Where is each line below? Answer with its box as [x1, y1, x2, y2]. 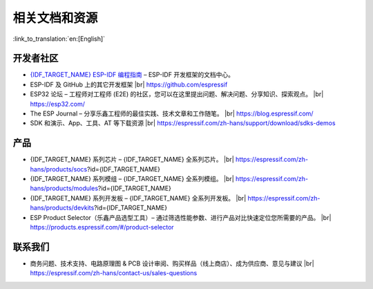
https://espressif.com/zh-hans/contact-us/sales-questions [30, 269, 198, 277]
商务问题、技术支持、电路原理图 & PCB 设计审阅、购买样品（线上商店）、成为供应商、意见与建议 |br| [30, 259, 314, 268]
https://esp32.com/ [30, 100, 86, 108]
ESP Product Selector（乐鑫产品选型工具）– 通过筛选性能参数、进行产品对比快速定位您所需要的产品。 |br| [30, 213, 332, 221]
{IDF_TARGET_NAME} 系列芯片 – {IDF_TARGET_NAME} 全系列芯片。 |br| [30, 156, 234, 164]
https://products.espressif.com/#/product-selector [30, 223, 174, 232]
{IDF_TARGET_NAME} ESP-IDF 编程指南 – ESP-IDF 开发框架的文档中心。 [30, 71, 235, 79]
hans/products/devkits [30, 204, 95, 212]
